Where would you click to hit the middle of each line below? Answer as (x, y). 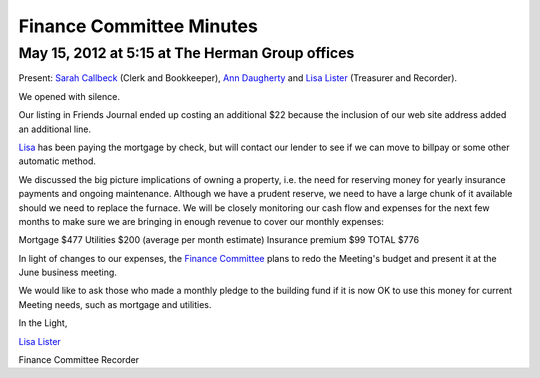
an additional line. (55, 129)
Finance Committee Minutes (138, 26)
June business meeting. (67, 272)
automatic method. (57, 161)
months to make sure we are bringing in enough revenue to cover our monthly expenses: (201, 221)
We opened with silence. (69, 96)
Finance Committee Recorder (79, 360)
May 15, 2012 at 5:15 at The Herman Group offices (186, 53)
